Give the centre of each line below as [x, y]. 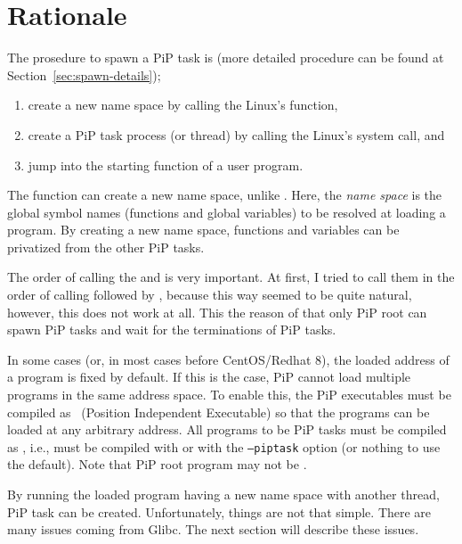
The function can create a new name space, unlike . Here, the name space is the [225, 195]
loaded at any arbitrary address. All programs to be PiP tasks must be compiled [227, 429]
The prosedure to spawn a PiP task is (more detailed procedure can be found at [226, 58]
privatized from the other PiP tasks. [106, 247]
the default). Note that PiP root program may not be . [157, 464]
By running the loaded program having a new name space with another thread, [223, 495]
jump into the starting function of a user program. [166, 165]
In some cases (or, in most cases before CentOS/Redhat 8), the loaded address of [228, 359]
